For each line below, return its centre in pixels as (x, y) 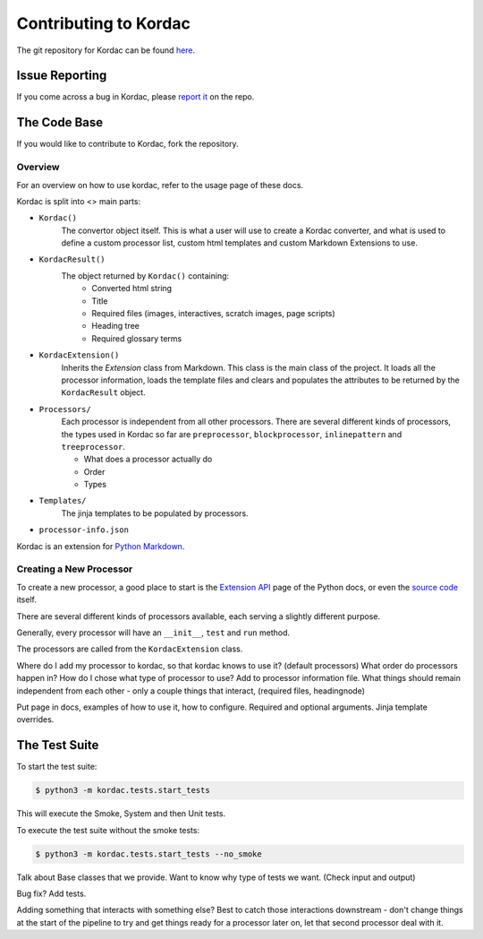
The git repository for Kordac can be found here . (106, 50)
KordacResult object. (104, 392)
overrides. (35, 719)
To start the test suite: (57, 767)
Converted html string (132, 289)
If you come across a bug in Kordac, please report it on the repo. (136, 97)
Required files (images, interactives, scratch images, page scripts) (213, 314)
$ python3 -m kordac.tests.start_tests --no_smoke (149, 854)
